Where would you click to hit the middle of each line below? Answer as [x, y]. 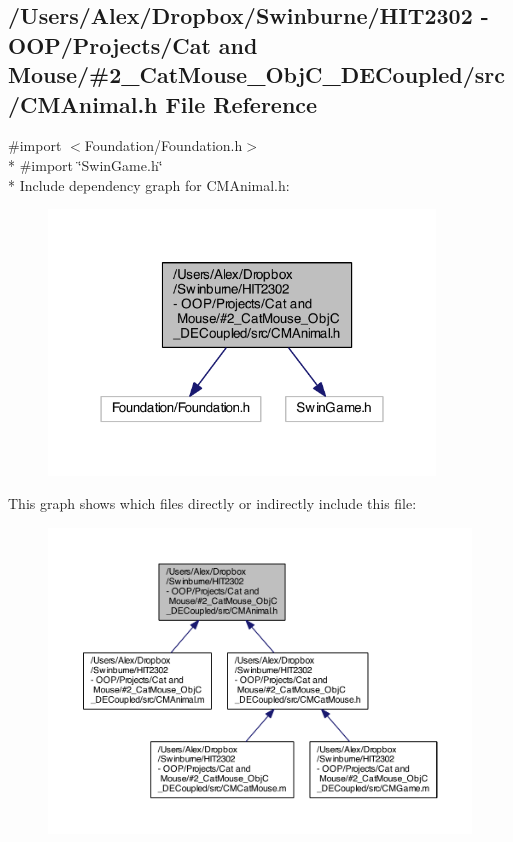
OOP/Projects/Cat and [133, 44]
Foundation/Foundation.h [163, 145]
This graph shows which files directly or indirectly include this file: [212, 503]
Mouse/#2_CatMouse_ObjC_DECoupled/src [256, 74]
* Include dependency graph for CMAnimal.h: [149, 184]
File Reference [241, 103]
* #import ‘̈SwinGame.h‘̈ [85, 164]
